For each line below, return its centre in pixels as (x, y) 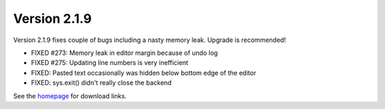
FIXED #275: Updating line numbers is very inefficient (110, 63)
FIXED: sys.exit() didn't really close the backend (101, 83)
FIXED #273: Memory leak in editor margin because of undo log (124, 53)
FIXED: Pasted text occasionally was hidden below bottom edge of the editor (144, 73)
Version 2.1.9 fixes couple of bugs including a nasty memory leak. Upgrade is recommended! (150, 40)
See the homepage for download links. (70, 95)
